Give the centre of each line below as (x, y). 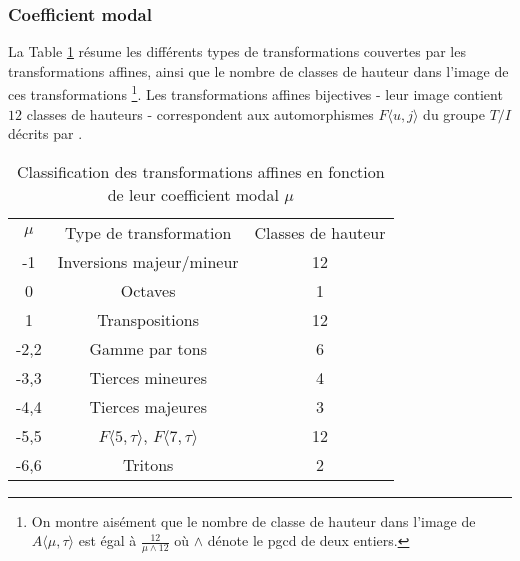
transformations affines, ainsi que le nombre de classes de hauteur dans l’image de (258, 70)
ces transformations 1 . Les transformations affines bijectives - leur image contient (255, 93)
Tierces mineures (148, 377)
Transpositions (148, 319)
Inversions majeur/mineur (148, 261)
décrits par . (45, 133)
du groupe (454, 113)
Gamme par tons (148, 348)
